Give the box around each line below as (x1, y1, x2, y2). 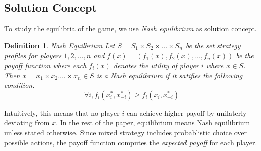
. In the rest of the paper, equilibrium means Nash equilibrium (56, 117, 250, 128)
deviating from (4, 117, 50, 128)
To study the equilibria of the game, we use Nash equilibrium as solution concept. (4, 23, 257, 34)
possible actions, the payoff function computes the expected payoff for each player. (4, 137, 257, 147)
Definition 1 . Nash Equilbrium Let (4, 40, 115, 51)
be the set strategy (185, 40, 241, 51)
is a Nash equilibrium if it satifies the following (96, 70, 243, 80)
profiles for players (4, 50, 62, 61)
